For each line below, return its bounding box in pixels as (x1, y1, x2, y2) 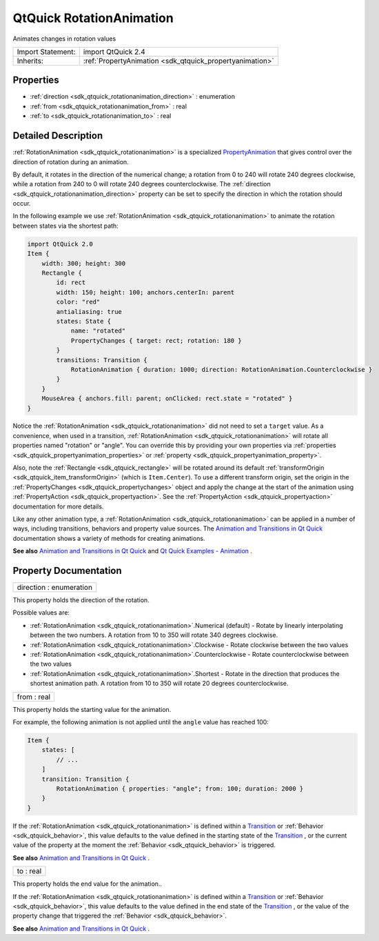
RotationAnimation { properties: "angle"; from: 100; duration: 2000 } (56, 784, 304, 793)
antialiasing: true (56, 308, 122, 315)
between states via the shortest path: (12, 221, 119, 230)
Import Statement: (17, 47, 76, 57)
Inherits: (17, 56, 44, 66)
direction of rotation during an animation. (12, 157, 129, 166)
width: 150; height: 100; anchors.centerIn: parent (56, 288, 235, 296)
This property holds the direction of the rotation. (12, 596, 150, 604)
